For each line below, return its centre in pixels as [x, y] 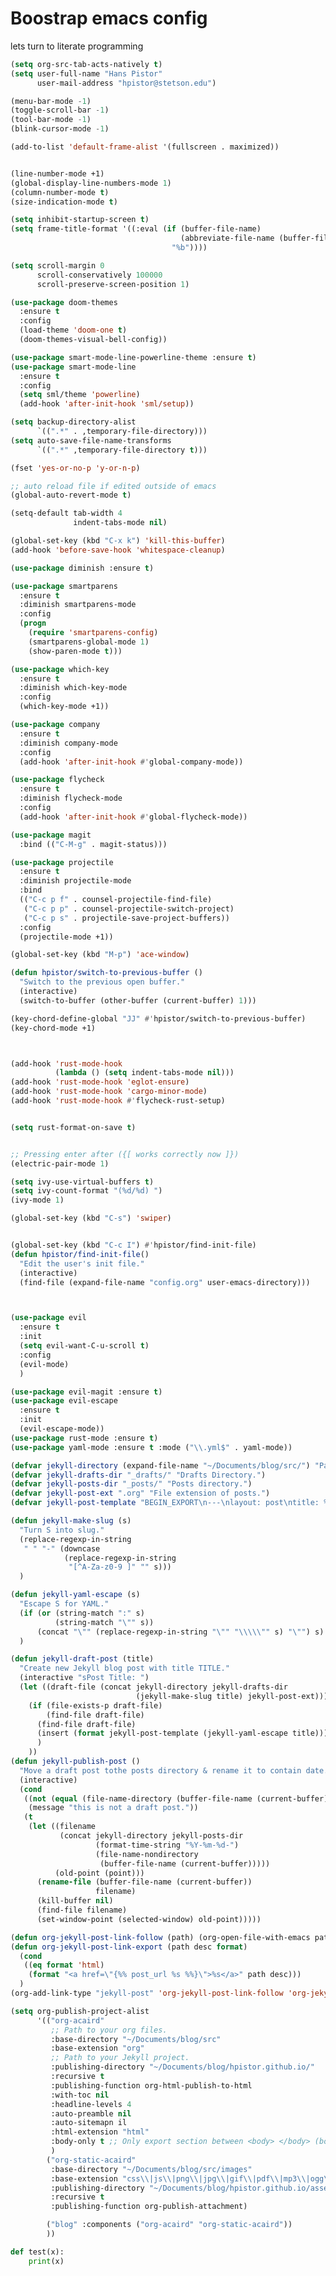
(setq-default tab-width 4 [66, 513]
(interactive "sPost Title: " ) [84, 1678]
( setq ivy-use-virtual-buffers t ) [82, 1182]
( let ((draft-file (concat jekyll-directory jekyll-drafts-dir [153, 1687]
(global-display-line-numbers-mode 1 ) [91, 183]
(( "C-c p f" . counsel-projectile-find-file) [116, 900]
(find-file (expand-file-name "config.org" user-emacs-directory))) [165, 1282]
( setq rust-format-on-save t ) [73, 1127]
